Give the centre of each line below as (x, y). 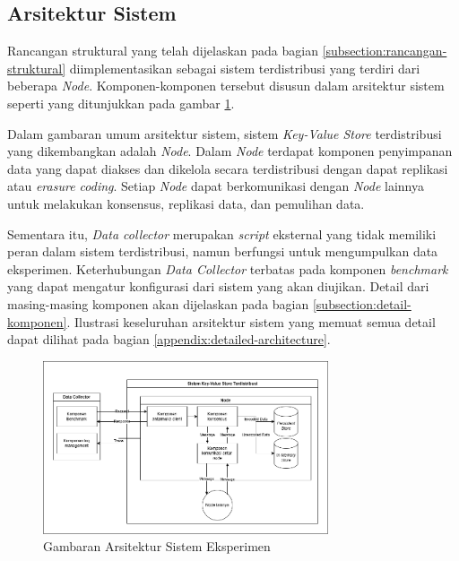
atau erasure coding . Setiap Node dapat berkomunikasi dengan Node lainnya (216, 186)
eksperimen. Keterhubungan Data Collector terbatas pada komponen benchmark (228, 268)
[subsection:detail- (362, 303)
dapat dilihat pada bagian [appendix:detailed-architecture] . (169, 339)
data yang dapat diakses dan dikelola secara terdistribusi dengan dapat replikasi (228, 168)
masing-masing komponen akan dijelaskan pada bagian (158, 303)
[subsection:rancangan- (385, 51)
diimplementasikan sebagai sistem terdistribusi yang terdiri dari (245, 68)
